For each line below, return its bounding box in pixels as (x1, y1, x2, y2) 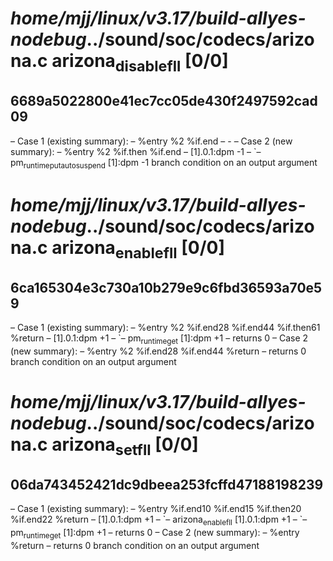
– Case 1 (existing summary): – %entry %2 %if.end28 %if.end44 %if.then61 (10, 321, 321, 333)
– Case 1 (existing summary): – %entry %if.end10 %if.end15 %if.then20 (10, 503, 302, 515)
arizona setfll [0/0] (51, 433, 199, 459)
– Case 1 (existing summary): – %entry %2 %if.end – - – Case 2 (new (10, 135, 293, 147)
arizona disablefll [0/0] (51, 50, 229, 76)
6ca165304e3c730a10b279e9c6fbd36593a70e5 (10, 279, 323, 296)
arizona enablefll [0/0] (51, 236, 226, 262)
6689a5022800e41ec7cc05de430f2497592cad (10, 93, 318, 110)
